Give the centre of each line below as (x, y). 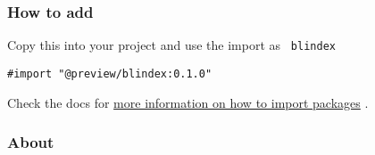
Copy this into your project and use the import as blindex (171, 45)
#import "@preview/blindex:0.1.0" (110, 73)
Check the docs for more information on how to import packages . (188, 102)
